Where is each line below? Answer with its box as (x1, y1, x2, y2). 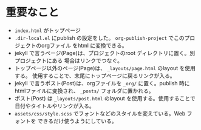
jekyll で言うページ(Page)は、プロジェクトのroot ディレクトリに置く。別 (14, 49, 196, 56)
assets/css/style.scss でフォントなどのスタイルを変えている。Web (14, 109, 186, 117)
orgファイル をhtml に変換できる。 (41, 42, 128, 49)
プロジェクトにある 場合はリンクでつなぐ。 (14, 57, 123, 64)
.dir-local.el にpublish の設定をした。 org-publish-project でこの (14, 34, 185, 41)
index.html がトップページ (14, 27, 81, 34)
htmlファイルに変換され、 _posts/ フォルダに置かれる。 (14, 87, 154, 94)
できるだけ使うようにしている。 (37, 117, 118, 125)
